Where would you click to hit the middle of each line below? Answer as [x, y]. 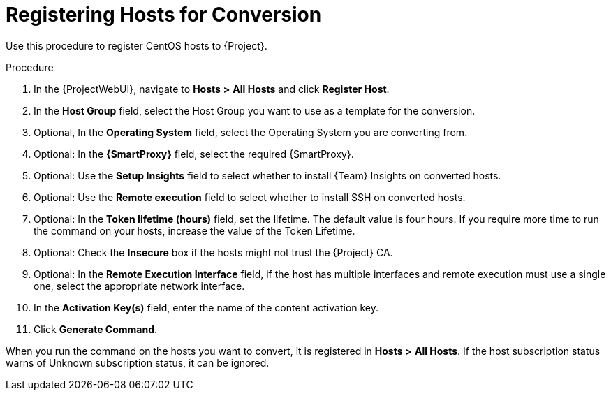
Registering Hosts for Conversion [164, 15]
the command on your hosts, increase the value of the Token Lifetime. [194, 230]
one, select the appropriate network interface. [139, 286]
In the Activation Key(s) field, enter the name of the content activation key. [206, 307]
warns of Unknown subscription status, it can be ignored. [138, 362]
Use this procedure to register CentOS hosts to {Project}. [137, 45]
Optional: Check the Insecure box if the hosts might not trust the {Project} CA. [213, 252]
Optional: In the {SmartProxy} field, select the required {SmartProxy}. [194, 154]
